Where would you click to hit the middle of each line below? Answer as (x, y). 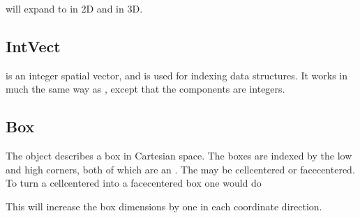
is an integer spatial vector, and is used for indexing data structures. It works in (177, 75)
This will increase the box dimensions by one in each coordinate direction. (164, 206)
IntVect (33, 46)
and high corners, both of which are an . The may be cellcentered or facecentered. (180, 169)
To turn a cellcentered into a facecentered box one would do (134, 183)
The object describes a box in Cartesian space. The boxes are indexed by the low (179, 156)
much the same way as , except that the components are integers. (145, 89)
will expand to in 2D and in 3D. (74, 8)
